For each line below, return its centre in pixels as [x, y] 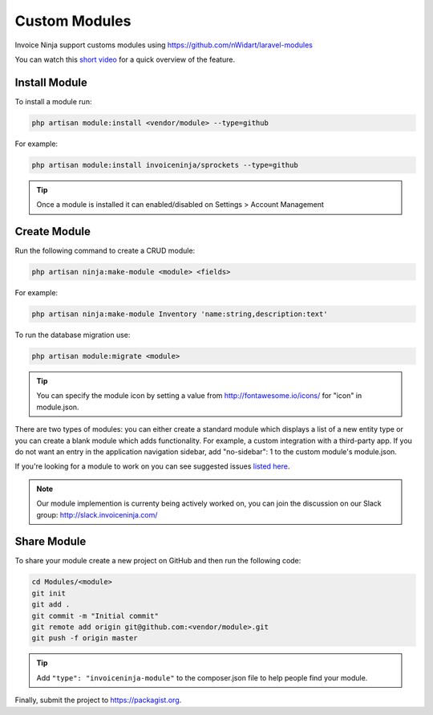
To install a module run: [53, 101]
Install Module [51, 82]
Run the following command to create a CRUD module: [105, 251]
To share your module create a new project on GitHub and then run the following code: [158, 561]
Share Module [51, 542]
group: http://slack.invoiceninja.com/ [97, 514]
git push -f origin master [85, 638]
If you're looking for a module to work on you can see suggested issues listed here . [152, 466]
